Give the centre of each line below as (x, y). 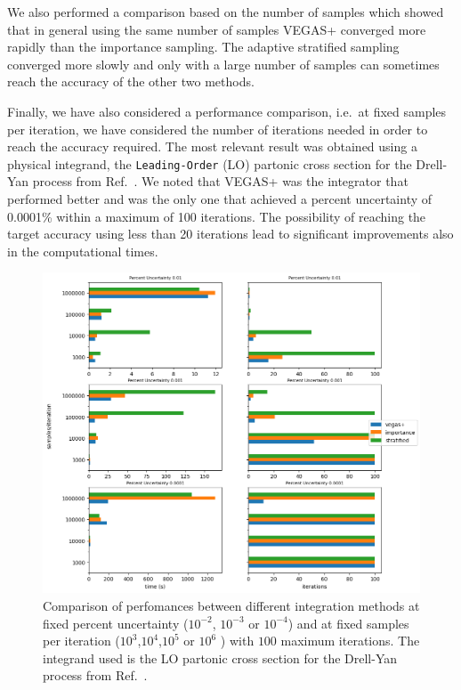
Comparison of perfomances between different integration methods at (231, 605)
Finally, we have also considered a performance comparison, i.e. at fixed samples (227, 111)
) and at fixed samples (348, 623)
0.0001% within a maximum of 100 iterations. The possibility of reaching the (217, 216)
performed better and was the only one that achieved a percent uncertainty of (220, 199)
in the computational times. (83, 251)
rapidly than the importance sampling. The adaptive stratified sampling (203, 47)
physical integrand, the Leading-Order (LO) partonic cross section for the (210, 163)
